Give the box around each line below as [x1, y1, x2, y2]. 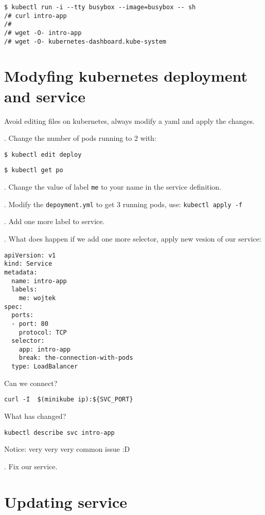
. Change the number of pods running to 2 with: [4, 133, 156, 143]
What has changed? [4, 411, 66, 421]
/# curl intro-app [4, 12, 67, 20]
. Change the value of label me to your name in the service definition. [4, 181, 222, 192]
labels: [11, 286, 38, 293]
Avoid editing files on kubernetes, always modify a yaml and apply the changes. [4, 115, 255, 126]
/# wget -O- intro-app [4, 29, 82, 36]
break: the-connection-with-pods [19, 354, 133, 362]
